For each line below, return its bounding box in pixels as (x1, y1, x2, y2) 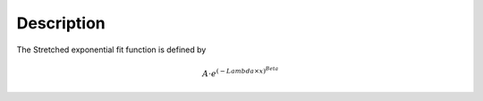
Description (16, 13, 106, 33)
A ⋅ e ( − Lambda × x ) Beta (202, 66, 279, 79)
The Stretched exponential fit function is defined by (16, 44, 207, 55)
